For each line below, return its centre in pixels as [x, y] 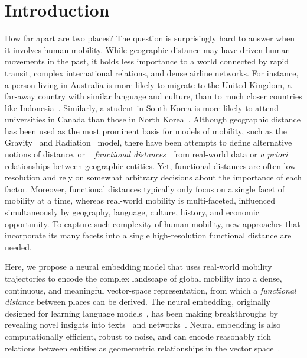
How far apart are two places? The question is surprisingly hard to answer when [150, 38]
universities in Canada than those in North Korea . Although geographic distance [153, 119]
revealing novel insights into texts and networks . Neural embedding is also [143, 325]
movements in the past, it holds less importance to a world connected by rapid [147, 61]
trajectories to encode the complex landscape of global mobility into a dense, [143, 278]
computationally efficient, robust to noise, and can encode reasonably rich [138, 336]
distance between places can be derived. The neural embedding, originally [138, 301]
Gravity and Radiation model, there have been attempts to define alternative [148, 142]
